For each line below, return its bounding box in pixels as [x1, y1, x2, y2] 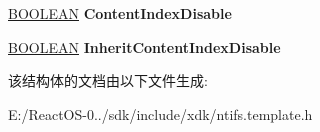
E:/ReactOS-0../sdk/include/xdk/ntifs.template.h [8, 103, 313, 124]
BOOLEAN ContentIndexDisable [8, 3, 232, 23]
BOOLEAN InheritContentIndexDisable [8, 36, 281, 57]
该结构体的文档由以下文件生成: [8, 70, 208, 91]
